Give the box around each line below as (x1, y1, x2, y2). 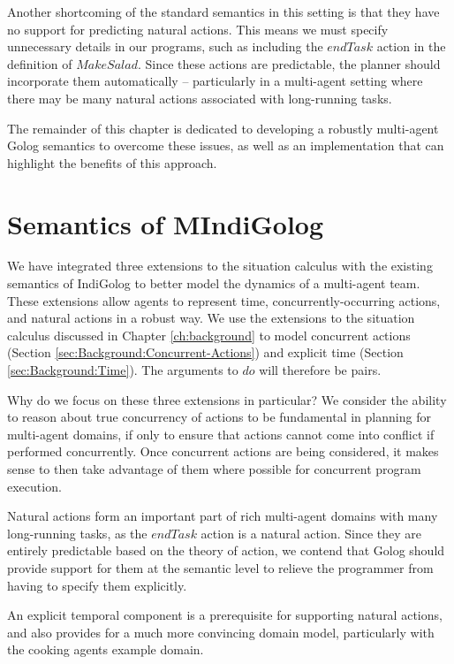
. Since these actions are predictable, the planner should (137, 54, 441, 73)
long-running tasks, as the (7, 523, 148, 542)
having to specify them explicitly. (7, 576, 187, 594)
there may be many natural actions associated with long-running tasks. (7, 88, 392, 107)
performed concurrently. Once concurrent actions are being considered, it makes (7, 442, 439, 461)
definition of (7, 54, 72, 73)
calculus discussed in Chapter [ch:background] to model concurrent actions (7, 325, 411, 344)
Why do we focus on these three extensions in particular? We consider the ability (7, 390, 447, 408)
